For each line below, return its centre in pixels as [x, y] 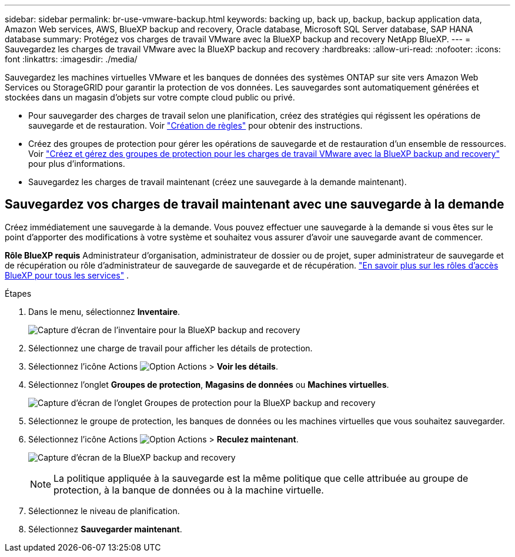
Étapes [18, 293]
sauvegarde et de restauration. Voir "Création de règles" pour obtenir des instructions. [195, 125]
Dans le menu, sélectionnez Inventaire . [104, 311]
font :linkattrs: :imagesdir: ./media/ [71, 59]
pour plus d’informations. [77, 164]
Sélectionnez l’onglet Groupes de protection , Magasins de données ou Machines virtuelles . [209, 384]
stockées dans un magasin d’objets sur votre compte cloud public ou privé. [150, 97]
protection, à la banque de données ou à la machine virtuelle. [189, 490]
